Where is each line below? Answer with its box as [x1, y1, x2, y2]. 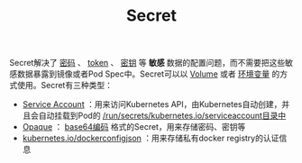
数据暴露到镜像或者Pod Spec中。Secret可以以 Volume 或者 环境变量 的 [16, 68, 280, 79]
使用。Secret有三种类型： [16, 80, 113, 91]
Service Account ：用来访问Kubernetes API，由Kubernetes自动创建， [22, 99, 282, 110]
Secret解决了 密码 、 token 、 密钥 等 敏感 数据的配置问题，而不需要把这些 [9, 58, 286, 68]
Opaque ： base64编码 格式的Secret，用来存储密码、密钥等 [22, 122, 246, 132]
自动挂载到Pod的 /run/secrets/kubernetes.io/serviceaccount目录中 [38, 110, 287, 122]
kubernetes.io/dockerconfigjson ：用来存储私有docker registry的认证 [22, 132, 279, 144]
